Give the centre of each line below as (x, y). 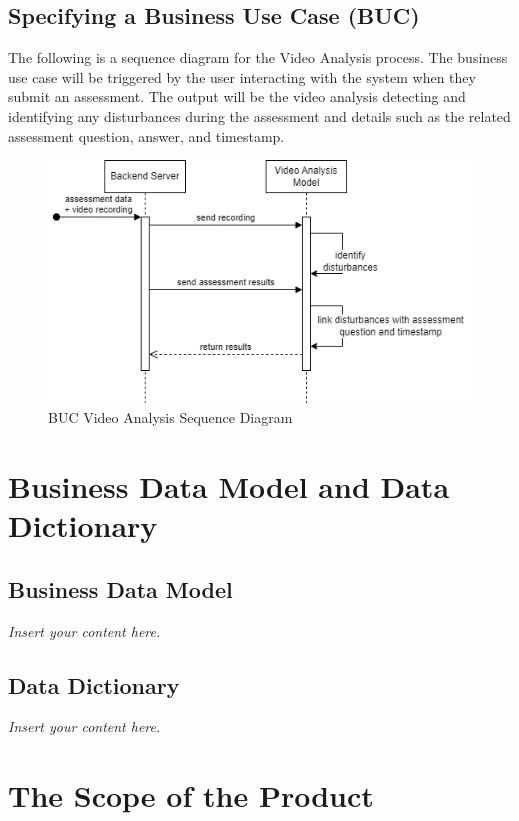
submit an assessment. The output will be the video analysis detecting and (237, 96)
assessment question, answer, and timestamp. (146, 135)
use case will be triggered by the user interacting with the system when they (242, 76)
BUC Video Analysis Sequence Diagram (170, 417)
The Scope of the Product (191, 795)
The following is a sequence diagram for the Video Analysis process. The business (258, 57)
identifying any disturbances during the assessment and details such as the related (259, 115)
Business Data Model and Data (229, 485)
